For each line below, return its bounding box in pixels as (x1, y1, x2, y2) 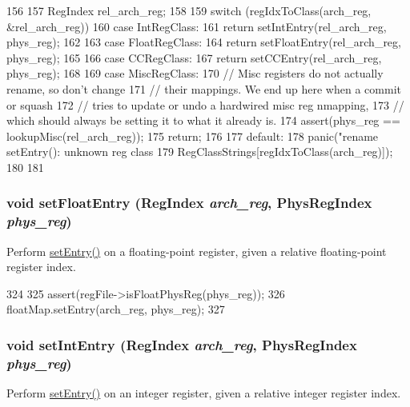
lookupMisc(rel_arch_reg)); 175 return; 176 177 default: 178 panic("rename (6, 127, 379, 144)
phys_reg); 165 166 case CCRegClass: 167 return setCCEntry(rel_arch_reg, (6, 49, 382, 66)
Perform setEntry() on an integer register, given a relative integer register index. (6, 385, 401, 401)
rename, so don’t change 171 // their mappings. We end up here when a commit (6, 80, 401, 97)
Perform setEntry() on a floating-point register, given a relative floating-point (6, 242, 387, 259)
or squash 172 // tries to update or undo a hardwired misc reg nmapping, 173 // (6, 96, 404, 113)
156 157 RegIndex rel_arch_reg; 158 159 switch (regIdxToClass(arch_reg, (6, 2, 372, 18)
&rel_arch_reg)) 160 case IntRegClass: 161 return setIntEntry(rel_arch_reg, (6, 18, 387, 34)
